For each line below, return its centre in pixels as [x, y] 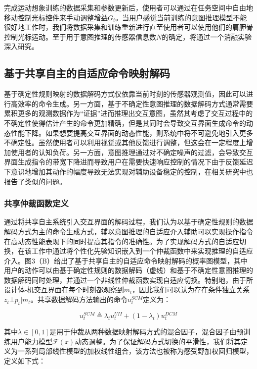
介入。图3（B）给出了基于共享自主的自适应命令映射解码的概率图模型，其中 [126, 260]
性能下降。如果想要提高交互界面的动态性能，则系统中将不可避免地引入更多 [132, 132]
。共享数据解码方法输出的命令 [79, 299]
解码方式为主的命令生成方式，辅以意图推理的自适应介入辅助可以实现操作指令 [128, 231]
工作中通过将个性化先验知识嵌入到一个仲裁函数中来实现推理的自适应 [142, 251]
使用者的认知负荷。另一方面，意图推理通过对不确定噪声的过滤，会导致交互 [132, 152]
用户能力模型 [31, 341]
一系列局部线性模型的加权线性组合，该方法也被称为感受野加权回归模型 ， [135, 351]
